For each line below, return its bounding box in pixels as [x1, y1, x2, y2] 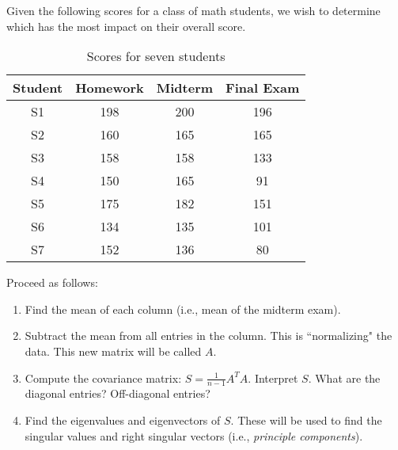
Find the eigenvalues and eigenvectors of [25, 411, 221, 428]
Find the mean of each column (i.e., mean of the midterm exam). [25, 300, 341, 317]
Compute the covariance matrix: [25, 369, 182, 386]
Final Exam [226, 78, 300, 97]
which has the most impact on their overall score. [6, 17, 246, 34]
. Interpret [248, 369, 298, 386]
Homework [75, 78, 144, 97]
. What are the [308, 369, 381, 386]
